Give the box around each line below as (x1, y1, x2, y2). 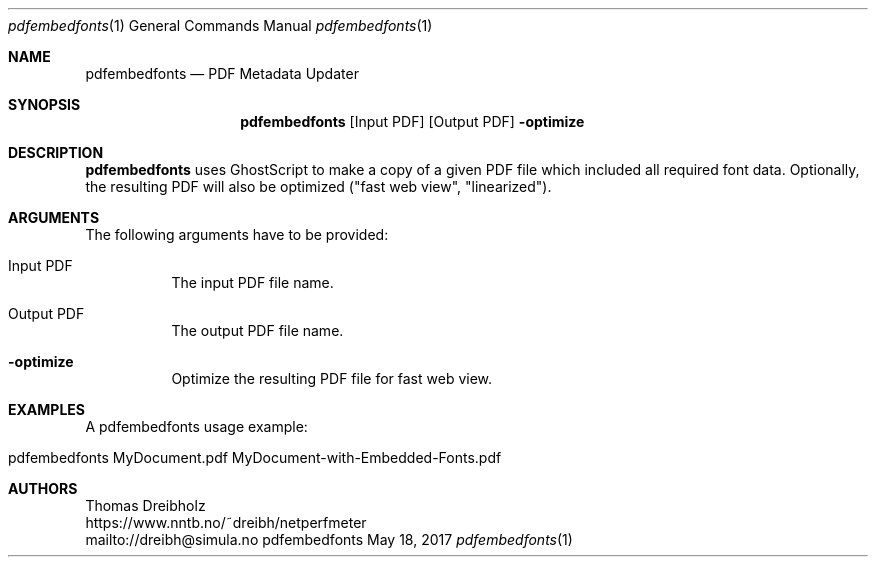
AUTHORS (8, 480, 78, 497)
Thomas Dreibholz (85, 497, 206, 514)
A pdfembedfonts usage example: (85, 418, 308, 435)
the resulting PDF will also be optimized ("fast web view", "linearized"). (85, 178, 552, 195)
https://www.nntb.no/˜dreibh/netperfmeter (85, 514, 367, 531)
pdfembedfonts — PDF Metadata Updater (85, 65, 359, 82)
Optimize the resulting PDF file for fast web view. (171, 370, 493, 387)
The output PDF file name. (171, 322, 344, 339)
